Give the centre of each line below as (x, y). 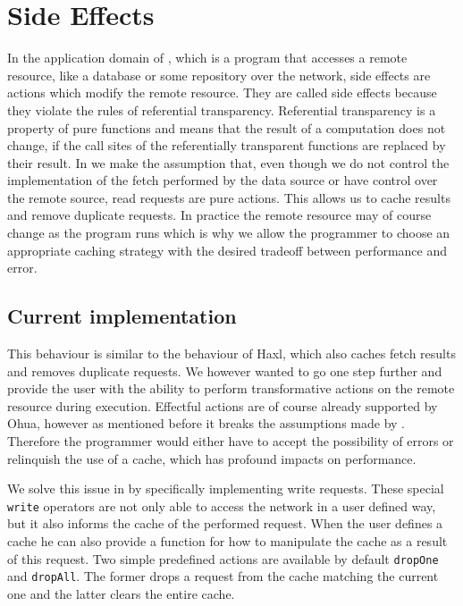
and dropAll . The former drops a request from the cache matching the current (223, 576)
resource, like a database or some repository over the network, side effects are (219, 75)
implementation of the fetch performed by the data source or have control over (223, 180)
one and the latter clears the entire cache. (121, 593)
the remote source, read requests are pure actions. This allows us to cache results (229, 197)
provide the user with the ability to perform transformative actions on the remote (231, 388)
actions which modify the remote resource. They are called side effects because (222, 93)
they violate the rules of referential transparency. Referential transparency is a (222, 109)
